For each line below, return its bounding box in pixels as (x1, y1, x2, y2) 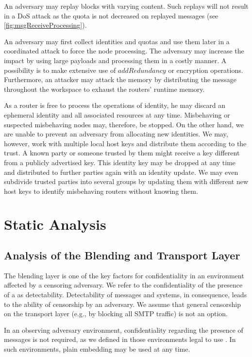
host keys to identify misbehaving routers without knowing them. (4, 186, 198, 196)
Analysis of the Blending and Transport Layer (4, 248, 240, 263)
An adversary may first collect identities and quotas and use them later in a (4, 36, 230, 46)
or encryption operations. (168, 65, 243, 75)
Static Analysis (4, 214, 106, 234)
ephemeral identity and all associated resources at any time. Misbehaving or (4, 109, 230, 119)
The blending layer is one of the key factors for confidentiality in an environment (4, 270, 244, 280)
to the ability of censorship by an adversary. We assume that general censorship (4, 299, 241, 309)
